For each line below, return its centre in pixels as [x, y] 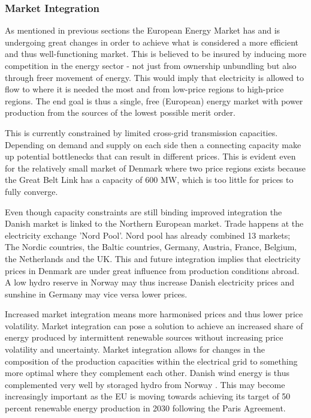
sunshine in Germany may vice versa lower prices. [96, 294]
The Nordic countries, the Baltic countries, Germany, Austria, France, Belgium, [151, 247]
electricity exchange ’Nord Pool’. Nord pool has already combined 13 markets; [148, 235]
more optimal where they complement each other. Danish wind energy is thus [147, 373]
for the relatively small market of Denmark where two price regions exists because [155, 168]
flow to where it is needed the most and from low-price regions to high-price [144, 89]
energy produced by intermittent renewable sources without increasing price [144, 337]
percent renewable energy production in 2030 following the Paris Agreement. [145, 408]
